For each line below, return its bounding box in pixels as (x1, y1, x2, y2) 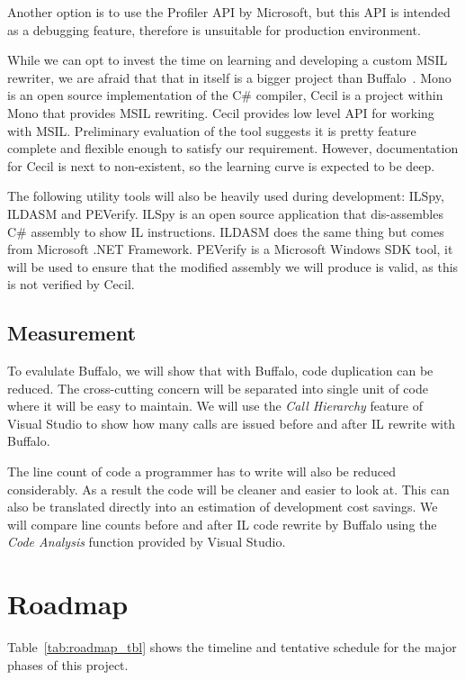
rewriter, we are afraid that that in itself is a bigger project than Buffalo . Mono (7, 68, 452, 86)
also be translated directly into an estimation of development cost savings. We (7, 497, 438, 516)
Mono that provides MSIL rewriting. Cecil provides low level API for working (7, 103, 434, 122)
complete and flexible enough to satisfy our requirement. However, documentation (7, 139, 459, 158)
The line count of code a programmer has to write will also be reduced (7, 462, 396, 481)
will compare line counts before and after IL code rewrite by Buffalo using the (7, 514, 437, 533)
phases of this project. (7, 655, 129, 674)
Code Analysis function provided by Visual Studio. (7, 532, 286, 551)
